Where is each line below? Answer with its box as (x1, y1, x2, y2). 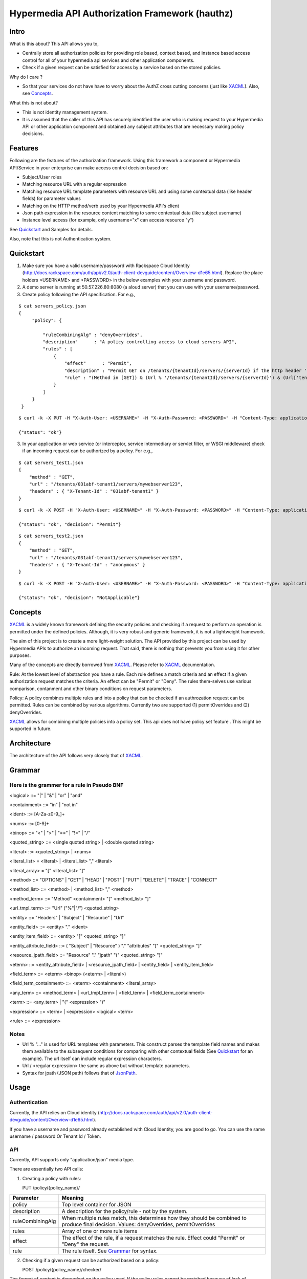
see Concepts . (22, 90, 53, 97)
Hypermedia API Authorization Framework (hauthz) (9, 8, 233, 19)
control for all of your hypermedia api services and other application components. (22, 57, 194, 63)
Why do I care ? (9, 74, 43, 80)
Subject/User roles (22, 174, 62, 180)
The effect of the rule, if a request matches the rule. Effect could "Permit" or (61, 1234, 245, 1241)
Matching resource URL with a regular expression (22, 181, 127, 187)
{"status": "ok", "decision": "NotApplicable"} (18, 595, 140, 601)
